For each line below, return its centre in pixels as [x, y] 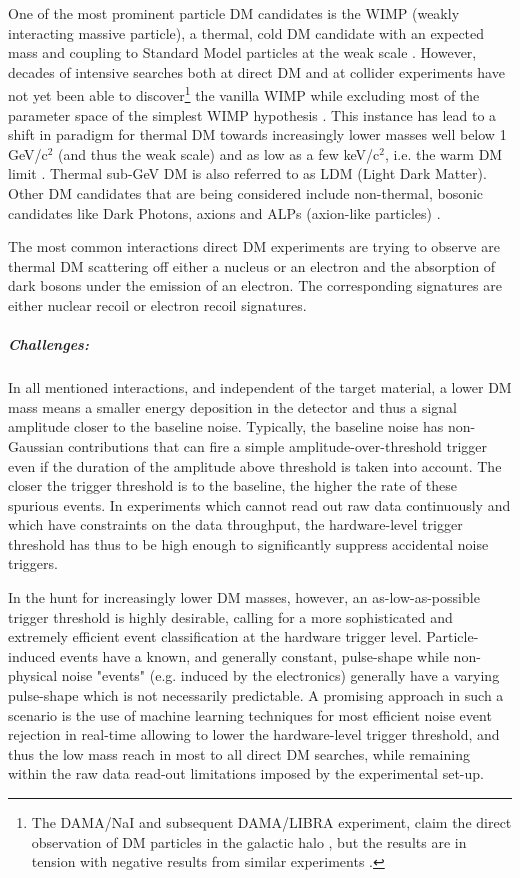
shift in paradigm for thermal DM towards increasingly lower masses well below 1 [257, 134]
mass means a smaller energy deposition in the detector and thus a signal [233, 406]
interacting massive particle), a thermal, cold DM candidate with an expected [246, 32]
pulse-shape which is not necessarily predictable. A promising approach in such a [256, 695]
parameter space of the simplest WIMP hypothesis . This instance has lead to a [252, 114]
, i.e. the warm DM [443, 153]
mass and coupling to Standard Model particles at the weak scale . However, [242, 52]
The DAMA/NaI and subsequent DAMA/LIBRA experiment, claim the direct [271, 822]
